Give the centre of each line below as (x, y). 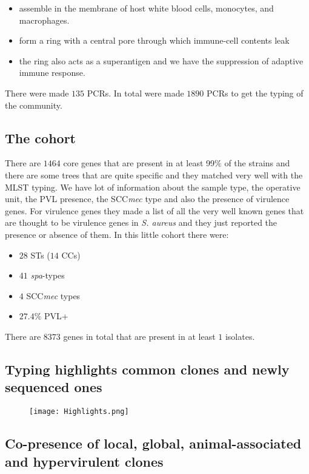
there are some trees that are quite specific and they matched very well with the (154, 174)
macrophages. (44, 20)
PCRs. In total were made (135, 93)
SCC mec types (53, 295)
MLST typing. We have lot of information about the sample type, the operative (153, 187)
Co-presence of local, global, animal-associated (153, 443)
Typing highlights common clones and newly (147, 369)
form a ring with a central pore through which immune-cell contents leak (154, 40)
